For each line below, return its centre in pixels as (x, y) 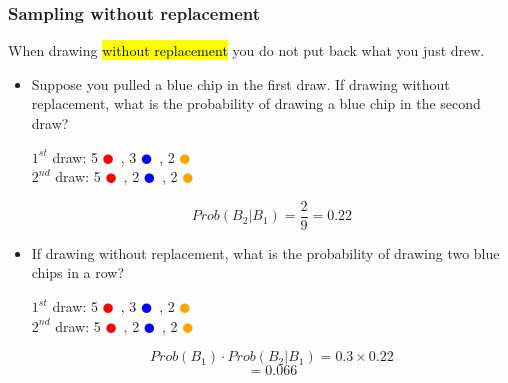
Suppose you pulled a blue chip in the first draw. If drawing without (240, 83)
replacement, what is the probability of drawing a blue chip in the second (256, 103)
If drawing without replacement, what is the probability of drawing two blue (265, 252)
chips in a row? (78, 272)
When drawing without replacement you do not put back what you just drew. (246, 50)
